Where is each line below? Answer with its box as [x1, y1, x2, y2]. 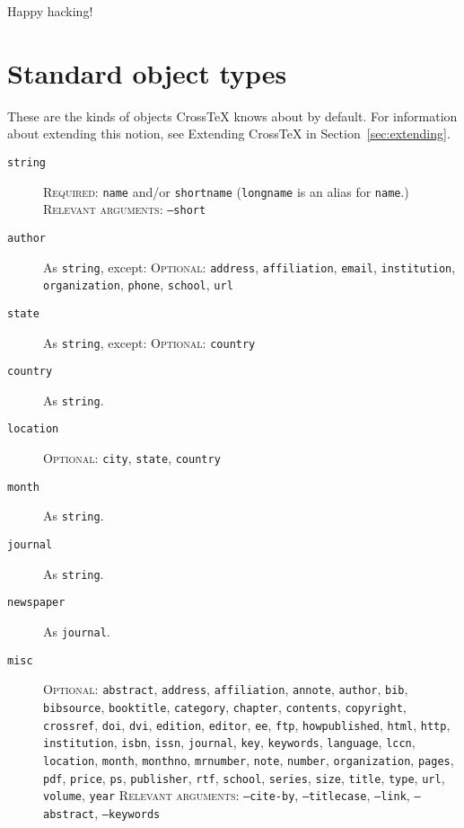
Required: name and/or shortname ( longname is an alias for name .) [43, 182, 409, 200]
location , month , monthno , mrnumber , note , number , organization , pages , [43, 751, 454, 769]
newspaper [7, 596, 66, 610]
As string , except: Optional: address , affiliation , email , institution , [43, 257, 456, 276]
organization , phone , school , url [43, 275, 233, 294]
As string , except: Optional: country [43, 333, 256, 352]
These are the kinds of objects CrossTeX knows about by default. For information [7, 106, 458, 125]
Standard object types [7, 54, 287, 91]
